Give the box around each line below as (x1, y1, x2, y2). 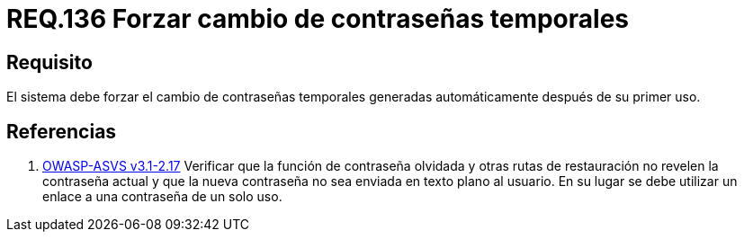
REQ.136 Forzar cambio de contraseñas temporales (6, 4, 630, 34)
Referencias (6, 119, 117, 143)
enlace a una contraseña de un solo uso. (42, 189, 282, 205)
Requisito (6, 50, 93, 74)
